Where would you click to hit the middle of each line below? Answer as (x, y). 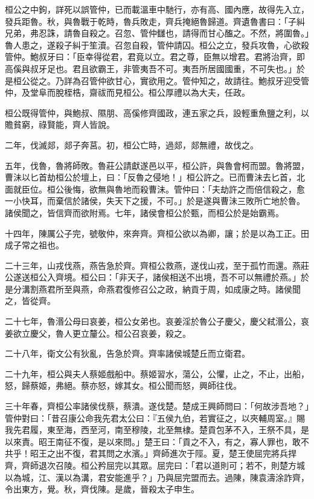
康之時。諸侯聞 (271, 289)
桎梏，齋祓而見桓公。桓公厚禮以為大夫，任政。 (157, 92)
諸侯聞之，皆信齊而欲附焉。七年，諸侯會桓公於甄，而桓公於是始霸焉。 (144, 212)
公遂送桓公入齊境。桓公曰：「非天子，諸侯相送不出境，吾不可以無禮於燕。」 (153, 277)
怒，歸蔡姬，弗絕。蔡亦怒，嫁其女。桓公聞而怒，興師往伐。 (123, 385)
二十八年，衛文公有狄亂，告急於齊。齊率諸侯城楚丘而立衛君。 (127, 353)
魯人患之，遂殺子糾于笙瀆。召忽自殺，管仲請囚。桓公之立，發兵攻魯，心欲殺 (157, 45)
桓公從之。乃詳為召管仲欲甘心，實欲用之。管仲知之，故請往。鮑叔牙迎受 (157, 80)
